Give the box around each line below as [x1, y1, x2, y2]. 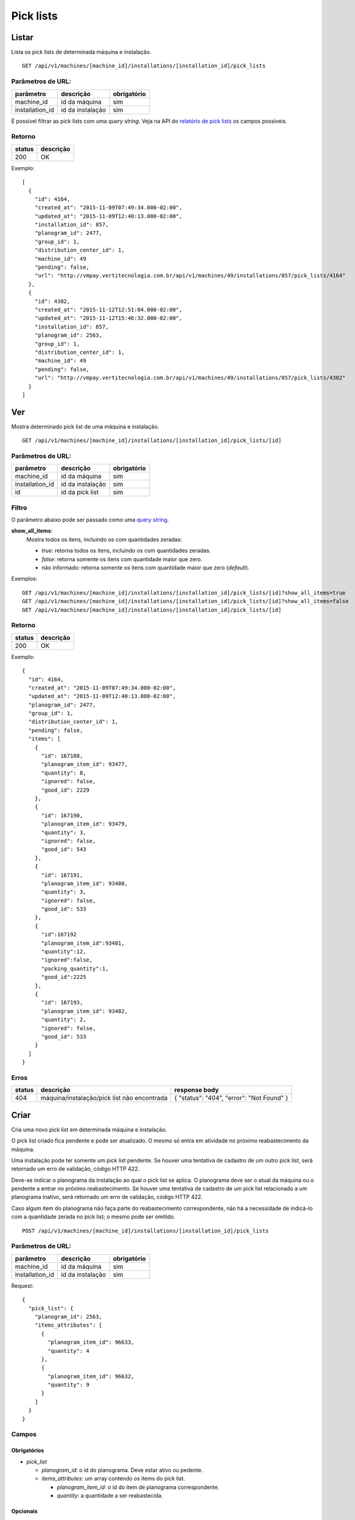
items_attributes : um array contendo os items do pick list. [41, 1475, 185, 1482]
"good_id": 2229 [41, 786, 90, 793]
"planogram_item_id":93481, [41, 939, 125, 947]
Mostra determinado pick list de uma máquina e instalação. [11, 423, 159, 430]
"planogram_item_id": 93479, [41, 821, 128, 827]
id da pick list [61, 488, 99, 497]
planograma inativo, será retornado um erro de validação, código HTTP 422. [11, 1194, 203, 1201]
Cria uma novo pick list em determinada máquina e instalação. [11, 1125, 167, 1133]
